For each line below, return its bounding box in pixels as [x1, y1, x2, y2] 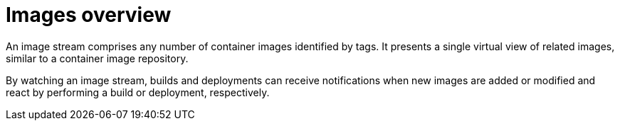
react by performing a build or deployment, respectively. [6, 86, 270, 98]
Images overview [6, 3, 172, 27]
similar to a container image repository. [6, 52, 189, 64]
